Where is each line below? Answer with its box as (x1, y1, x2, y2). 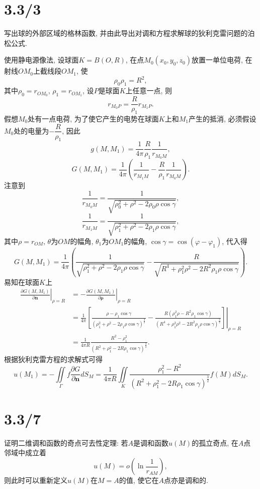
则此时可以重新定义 (4, 475, 67, 485)
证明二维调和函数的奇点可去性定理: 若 (4, 437, 128, 448)
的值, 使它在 (119, 475, 159, 485)
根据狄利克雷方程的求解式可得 (4, 353, 103, 364)
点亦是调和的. (163, 475, 208, 485)
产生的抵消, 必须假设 (189, 113, 256, 124)
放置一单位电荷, (192, 54, 243, 65)
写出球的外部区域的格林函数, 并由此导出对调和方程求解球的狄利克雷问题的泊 (4, 28, 255, 38)
